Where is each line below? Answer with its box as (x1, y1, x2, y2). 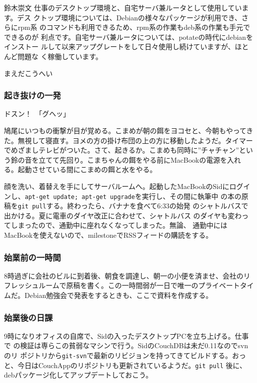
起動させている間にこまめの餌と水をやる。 (17, 164, 157, 175)
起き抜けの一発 (4, 89, 61, 101)
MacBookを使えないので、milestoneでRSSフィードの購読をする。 (4, 230, 213, 240)
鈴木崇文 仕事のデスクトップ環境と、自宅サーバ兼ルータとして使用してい (4, 2, 242, 12)
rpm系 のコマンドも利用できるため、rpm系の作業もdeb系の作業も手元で (17, 22, 251, 32)
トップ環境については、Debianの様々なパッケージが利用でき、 (40, 12, 242, 22)
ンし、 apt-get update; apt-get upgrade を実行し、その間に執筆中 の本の (4, 191, 242, 201)
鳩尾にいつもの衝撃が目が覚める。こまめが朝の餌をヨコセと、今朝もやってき (4, 125, 254, 135)
